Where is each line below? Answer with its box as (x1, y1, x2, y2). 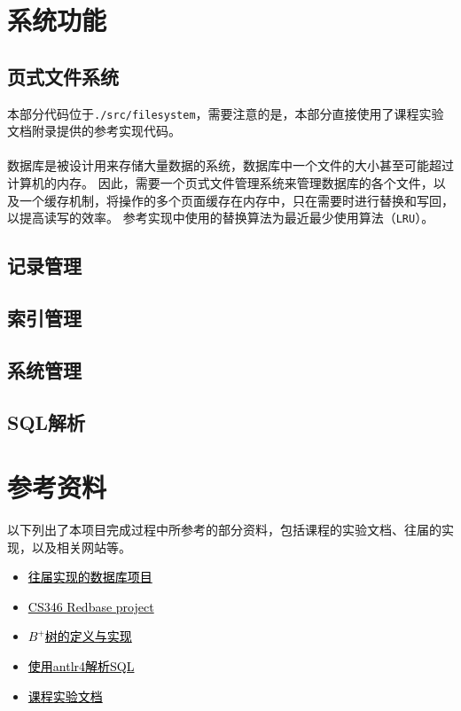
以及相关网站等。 (31, 537, 131, 556)
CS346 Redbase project (27, 597, 154, 615)
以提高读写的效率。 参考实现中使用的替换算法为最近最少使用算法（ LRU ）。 (7, 208, 434, 227)
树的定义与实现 (44, 627, 132, 645)
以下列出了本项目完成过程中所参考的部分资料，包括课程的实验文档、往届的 (7, 520, 441, 539)
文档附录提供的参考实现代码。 (7, 121, 181, 140)
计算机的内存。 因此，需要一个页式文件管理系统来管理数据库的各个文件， (7, 174, 434, 192)
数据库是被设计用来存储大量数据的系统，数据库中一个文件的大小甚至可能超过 (7, 156, 454, 175)
